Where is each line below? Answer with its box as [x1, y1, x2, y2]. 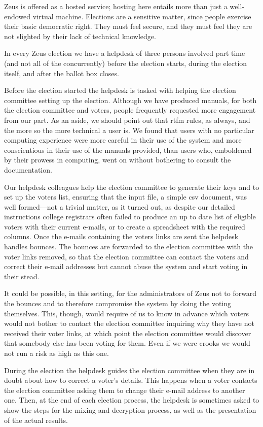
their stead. [4, 271, 40, 281]
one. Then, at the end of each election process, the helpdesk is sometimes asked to [4, 395, 259, 405]
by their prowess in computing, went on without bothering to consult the [4, 154, 231, 165]
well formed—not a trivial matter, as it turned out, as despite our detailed [4, 201, 235, 212]
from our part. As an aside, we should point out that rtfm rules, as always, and [4, 114, 250, 125]
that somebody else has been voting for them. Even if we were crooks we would [4, 338, 250, 348]
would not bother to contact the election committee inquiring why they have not [4, 318, 254, 329]
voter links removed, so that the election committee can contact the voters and [4, 251, 249, 261]
